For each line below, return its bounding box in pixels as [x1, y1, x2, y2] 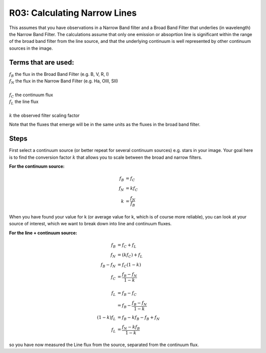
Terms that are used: [9, 58, 74, 67]
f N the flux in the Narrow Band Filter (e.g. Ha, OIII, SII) [9, 78, 118, 85]
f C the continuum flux [9, 92, 54, 99]
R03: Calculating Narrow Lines [9, 7, 137, 18]
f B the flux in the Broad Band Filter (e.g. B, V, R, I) [9, 71, 109, 78]
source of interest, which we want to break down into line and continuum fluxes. [9, 221, 172, 227]
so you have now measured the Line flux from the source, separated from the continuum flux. [9, 342, 199, 348]
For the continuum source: [9, 163, 65, 170]
